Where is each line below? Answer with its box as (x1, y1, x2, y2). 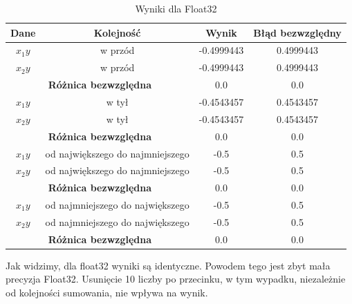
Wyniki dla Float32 (135, 1, 217, 15)
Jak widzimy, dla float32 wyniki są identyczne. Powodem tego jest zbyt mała (6, 258, 331, 272)
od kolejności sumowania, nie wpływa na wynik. (6, 285, 208, 299)
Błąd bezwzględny (253, 25, 342, 39)
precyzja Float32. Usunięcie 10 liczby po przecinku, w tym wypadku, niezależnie (6, 272, 346, 286)
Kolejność (93, 25, 141, 39)
